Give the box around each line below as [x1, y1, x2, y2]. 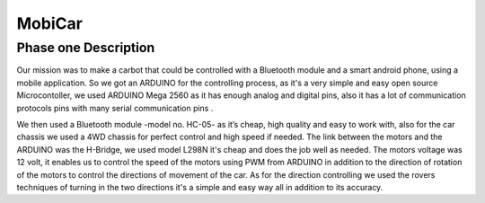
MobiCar [16, 13, 83, 33]
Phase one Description [16, 40, 155, 56]
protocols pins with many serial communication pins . [16, 102, 214, 113]
